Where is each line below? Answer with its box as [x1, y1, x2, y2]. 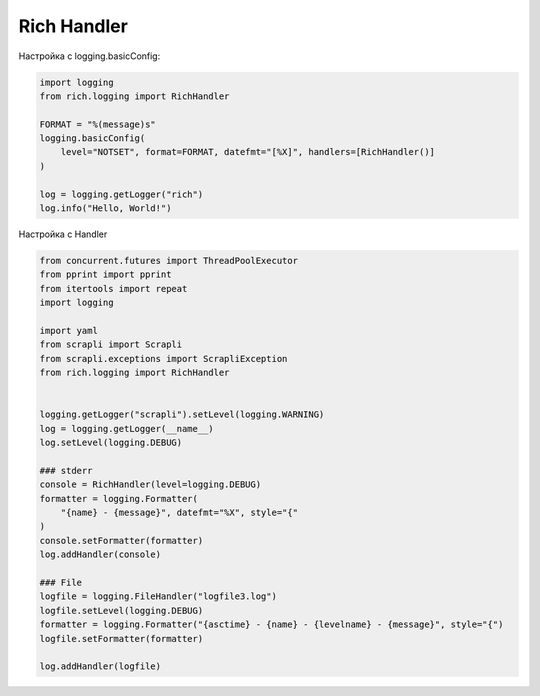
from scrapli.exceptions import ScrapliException [39, 353, 288, 364]
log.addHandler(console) [39, 549, 162, 560]
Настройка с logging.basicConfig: [18, 50, 161, 62]
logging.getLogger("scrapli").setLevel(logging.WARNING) [39, 409, 325, 420]
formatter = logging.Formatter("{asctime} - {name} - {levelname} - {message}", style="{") [39, 619, 504, 630]
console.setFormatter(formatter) [39, 535, 204, 546]
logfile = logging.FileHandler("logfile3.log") [39, 591, 277, 602]
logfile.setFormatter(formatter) [39, 633, 204, 644]
